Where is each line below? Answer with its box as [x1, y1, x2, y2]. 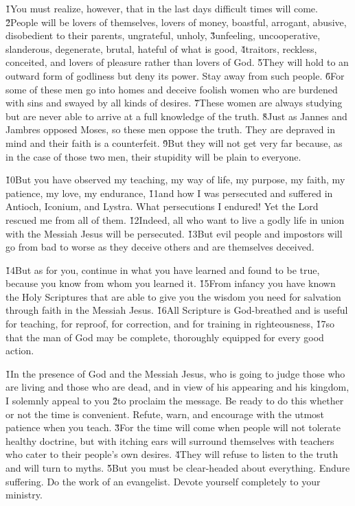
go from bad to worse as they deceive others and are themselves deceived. [5, 240, 314, 254]
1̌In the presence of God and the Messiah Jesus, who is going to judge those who [5, 366, 345, 380]
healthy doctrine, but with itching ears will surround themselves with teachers [5, 433, 334, 448]
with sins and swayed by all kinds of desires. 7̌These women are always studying [5, 95, 343, 110]
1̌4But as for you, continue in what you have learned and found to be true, [5, 262, 320, 277]
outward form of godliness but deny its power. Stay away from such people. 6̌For [5, 68, 345, 82]
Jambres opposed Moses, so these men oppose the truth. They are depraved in [5, 122, 335, 137]
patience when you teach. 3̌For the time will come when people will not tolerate [5, 420, 341, 435]
